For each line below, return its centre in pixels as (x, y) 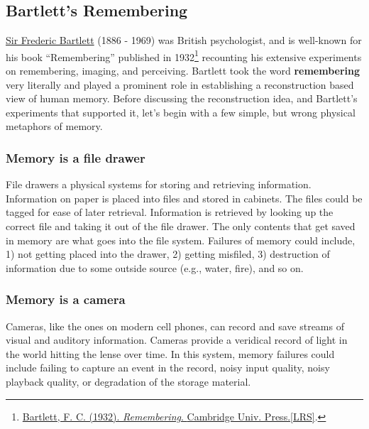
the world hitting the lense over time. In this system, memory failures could (170, 353)
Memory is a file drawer (76, 157)
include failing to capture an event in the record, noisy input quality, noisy (168, 368)
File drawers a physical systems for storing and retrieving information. (159, 184)
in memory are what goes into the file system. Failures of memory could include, (181, 240)
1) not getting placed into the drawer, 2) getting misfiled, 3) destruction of (168, 254)
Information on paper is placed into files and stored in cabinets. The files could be (184, 198)
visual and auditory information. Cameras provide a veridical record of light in (177, 340)
